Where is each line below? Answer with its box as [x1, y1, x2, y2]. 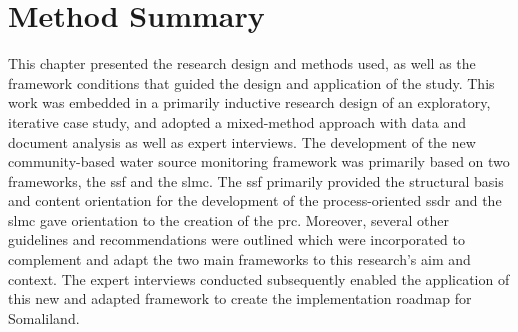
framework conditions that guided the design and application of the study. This [8, 72, 495, 93]
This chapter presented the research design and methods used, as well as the [8, 53, 476, 74]
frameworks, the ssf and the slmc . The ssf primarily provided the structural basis [8, 170, 504, 191]
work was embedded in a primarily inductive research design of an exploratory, [8, 92, 491, 113]
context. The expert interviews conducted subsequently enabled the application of [8, 268, 510, 289]
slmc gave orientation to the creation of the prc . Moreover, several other [8, 209, 450, 230]
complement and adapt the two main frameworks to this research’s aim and [8, 249, 471, 270]
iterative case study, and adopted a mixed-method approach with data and [8, 111, 466, 132]
